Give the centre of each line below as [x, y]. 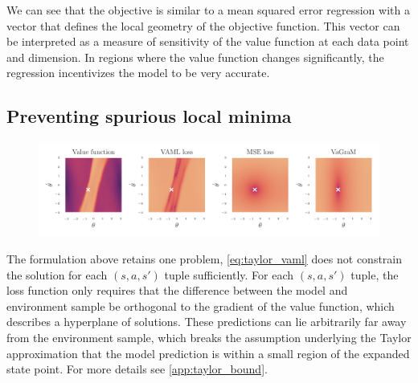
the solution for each [57, 274]
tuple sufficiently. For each [229, 274]
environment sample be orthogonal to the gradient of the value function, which [201, 306]
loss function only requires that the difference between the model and [177, 290]
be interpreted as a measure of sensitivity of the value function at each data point [208, 41]
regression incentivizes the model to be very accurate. [138, 73]
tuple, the [375, 274]
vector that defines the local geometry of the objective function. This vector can [203, 25]
